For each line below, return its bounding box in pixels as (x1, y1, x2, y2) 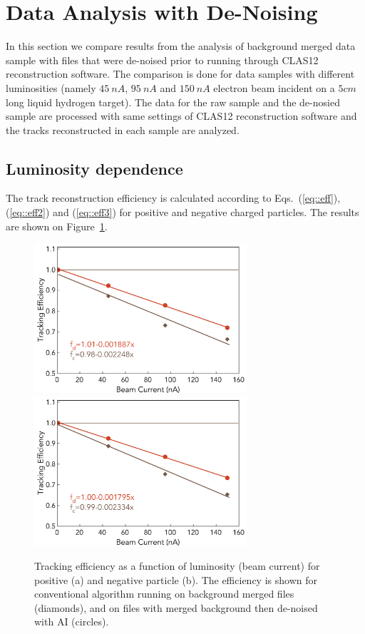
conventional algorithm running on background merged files (34, 586, 294, 601)
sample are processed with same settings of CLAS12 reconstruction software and (6, 108, 357, 123)
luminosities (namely (6, 80, 96, 95)
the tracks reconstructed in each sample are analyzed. (6, 122, 240, 137)
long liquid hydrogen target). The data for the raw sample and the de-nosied (6, 94, 340, 109)
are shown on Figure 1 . (6, 218, 108, 233)
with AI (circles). (34, 614, 109, 629)
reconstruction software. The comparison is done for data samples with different (6, 66, 355, 81)
